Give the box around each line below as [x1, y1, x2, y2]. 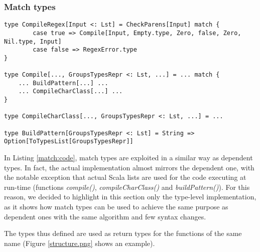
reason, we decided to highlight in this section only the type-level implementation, [4, 191, 256, 202]
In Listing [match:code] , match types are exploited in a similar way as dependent [4, 152, 253, 163]
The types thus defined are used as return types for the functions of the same [4, 228, 242, 238]
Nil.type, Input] [4, 38, 62, 45]
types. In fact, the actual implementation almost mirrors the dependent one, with [4, 162, 254, 172]
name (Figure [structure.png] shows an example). [4, 237, 155, 248]
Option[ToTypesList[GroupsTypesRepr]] [4, 138, 134, 145]
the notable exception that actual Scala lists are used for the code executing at [4, 172, 246, 182]
